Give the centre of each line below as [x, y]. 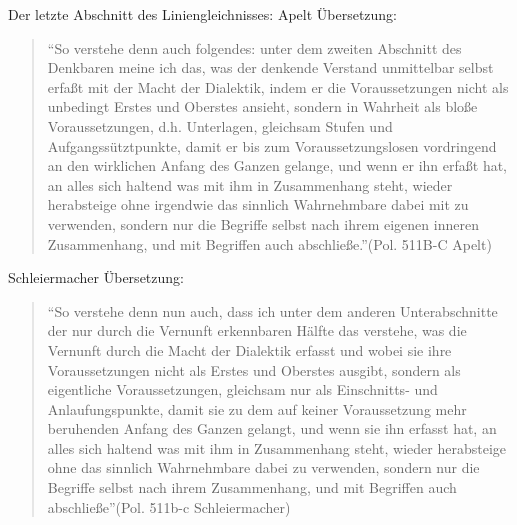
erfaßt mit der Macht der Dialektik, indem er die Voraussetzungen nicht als [278, 86]
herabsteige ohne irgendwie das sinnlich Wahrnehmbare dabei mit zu [258, 204]
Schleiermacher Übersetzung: [96, 277]
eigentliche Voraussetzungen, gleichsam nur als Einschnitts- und [242, 389]
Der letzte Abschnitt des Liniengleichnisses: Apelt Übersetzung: [203, 14]
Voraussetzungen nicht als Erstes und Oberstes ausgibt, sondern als [254, 369]
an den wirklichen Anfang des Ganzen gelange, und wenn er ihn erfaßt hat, [277, 165]
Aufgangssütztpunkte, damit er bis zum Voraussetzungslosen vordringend [272, 145]
